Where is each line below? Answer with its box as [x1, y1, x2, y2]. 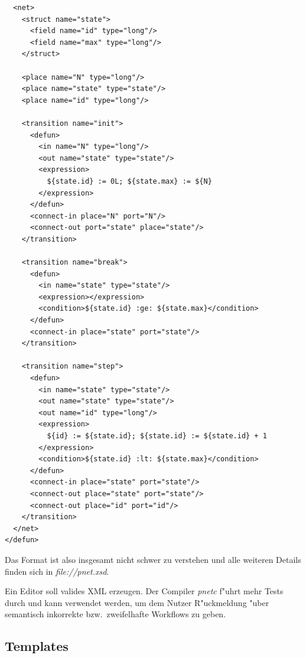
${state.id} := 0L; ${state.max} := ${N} [47, 177, 212, 185]
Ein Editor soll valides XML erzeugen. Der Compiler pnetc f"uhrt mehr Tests [5, 585, 284, 597]
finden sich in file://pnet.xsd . [5, 565, 109, 577]
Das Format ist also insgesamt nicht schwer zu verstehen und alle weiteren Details [5, 553, 301, 565]
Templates [5, 637, 69, 655]
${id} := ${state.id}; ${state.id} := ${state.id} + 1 [47, 431, 267, 440]
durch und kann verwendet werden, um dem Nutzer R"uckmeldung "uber [5, 596, 269, 608]
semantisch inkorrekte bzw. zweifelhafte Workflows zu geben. [5, 608, 226, 620]
